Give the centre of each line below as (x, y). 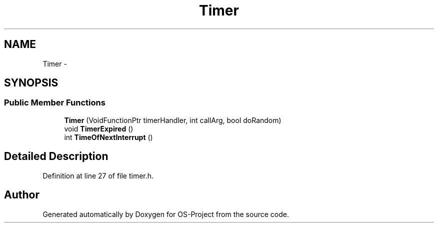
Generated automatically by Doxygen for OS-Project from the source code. (166, 214)
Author (22, 195)
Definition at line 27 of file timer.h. (98, 175)
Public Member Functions (55, 103)
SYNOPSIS (31, 83)
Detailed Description (56, 156)
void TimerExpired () (99, 128)
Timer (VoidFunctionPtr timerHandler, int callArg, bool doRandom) (173, 120)
